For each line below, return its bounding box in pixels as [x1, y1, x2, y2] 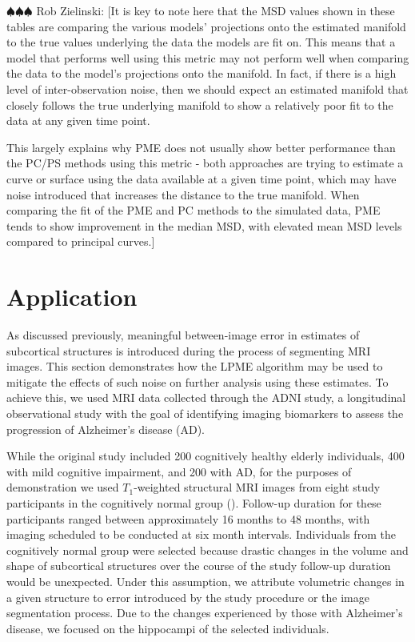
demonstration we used [6, 479, 119, 496]
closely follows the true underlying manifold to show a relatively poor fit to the [6, 96, 393, 113]
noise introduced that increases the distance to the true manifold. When [6, 186, 360, 203]
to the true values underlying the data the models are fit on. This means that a [6, 34, 396, 50]
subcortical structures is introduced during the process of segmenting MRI [6, 342, 371, 359]
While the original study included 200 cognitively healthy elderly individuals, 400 [6, 447, 405, 464]
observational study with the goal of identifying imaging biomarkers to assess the [6, 405, 404, 421]
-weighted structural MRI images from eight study [134, 479, 381, 496]
